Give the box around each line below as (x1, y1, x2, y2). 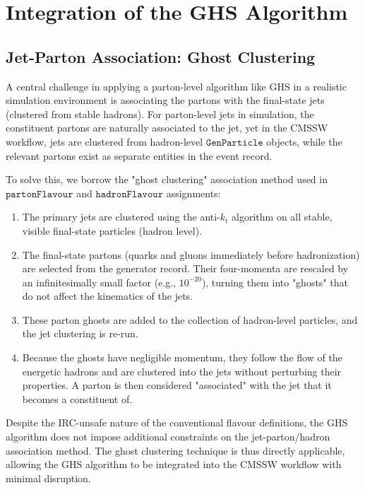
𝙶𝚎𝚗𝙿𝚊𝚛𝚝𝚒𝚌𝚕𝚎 (205, 137, 263, 148)
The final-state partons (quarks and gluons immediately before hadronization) (22, 247, 360, 262)
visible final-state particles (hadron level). (22, 223, 203, 238)
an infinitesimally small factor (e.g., (22, 274, 176, 289)
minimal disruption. (6, 470, 91, 485)
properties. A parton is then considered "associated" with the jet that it (22, 378, 332, 392)
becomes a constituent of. (22, 391, 133, 406)
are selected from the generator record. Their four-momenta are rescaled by (22, 261, 349, 276)
